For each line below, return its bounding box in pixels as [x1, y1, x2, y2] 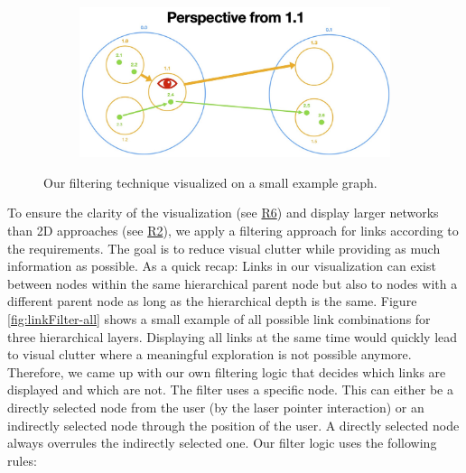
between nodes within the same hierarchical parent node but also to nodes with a [7, 274, 458, 292]
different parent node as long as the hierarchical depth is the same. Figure [7, 292, 417, 311]
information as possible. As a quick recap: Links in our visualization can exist [7, 256, 436, 275]
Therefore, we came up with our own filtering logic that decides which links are [7, 362, 446, 381]
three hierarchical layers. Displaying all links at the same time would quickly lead [7, 327, 458, 346]
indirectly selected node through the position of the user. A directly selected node [7, 415, 460, 434]
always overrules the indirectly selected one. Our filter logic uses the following [7, 433, 437, 452]
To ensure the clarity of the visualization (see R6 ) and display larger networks [7, 203, 439, 222]
